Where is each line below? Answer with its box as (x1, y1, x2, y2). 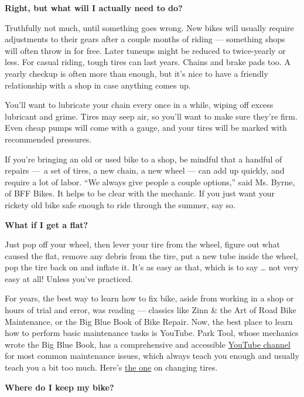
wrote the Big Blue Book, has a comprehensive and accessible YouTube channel (5, 338, 291, 350)
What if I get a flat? (5, 218, 88, 230)
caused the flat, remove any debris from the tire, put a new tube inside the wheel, (5, 249, 298, 262)
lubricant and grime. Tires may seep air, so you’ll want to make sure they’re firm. (5, 110, 298, 122)
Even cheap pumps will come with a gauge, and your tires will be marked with (5, 121, 287, 134)
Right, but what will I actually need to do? (5, 2, 183, 13)
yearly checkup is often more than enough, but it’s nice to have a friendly (5, 67, 268, 79)
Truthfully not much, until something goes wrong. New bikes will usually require (5, 21, 294, 33)
